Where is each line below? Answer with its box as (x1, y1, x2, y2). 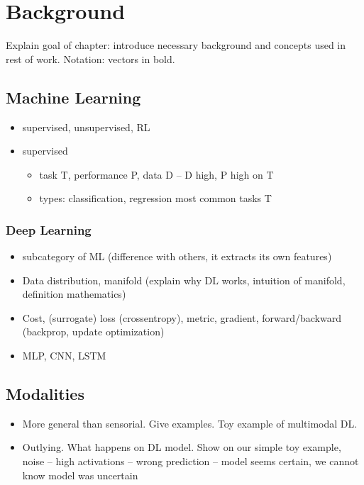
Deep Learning (6, 221, 92, 238)
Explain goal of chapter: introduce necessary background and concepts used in (6, 38, 346, 52)
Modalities (6, 383, 84, 405)
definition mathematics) (22, 286, 126, 301)
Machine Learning (6, 86, 141, 108)
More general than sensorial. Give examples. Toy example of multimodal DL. (22, 416, 358, 430)
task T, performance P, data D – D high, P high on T (39, 167, 274, 182)
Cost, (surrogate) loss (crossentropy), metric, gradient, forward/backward (22, 310, 341, 325)
